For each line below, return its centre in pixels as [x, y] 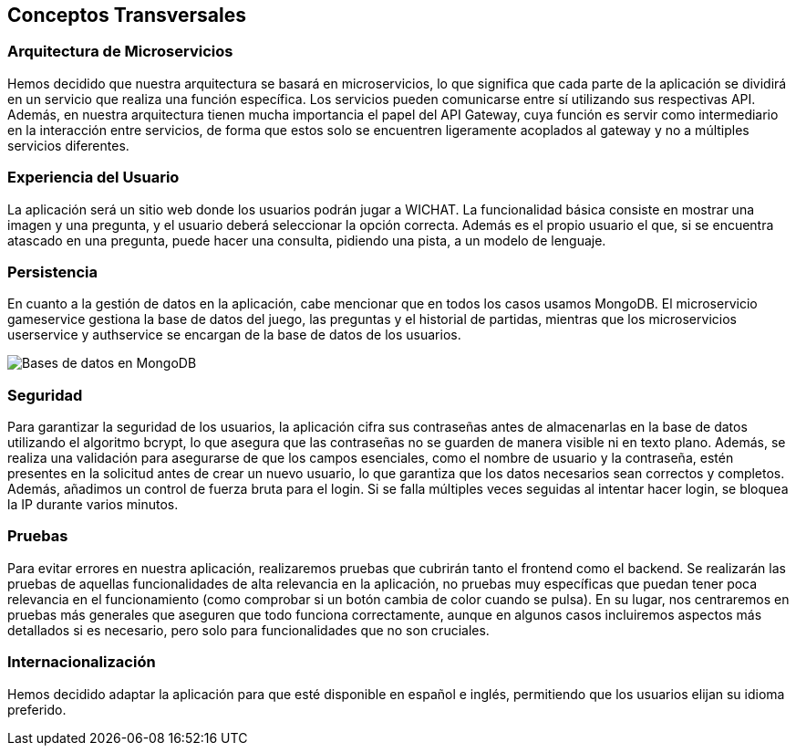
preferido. [37, 709]
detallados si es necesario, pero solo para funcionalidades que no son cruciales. [248, 630]
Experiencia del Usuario [93, 178]
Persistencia [52, 272]
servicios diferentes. [68, 145]
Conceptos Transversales [127, 15]
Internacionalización [82, 662]
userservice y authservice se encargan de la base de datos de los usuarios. [234, 335]
